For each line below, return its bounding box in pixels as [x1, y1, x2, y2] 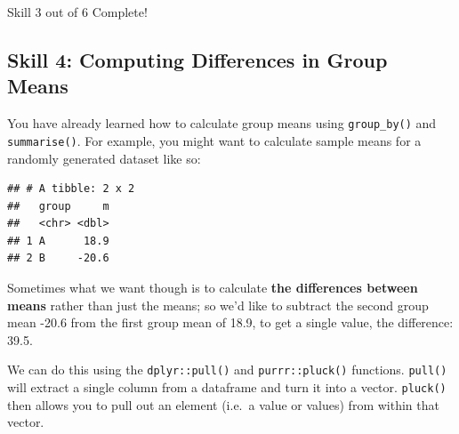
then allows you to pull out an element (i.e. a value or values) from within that [7, 395, 439, 414]
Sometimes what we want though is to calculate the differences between [7, 278, 418, 297]
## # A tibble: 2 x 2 [7, 182, 135, 196]
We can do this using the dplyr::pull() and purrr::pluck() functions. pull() [7, 360, 447, 379]
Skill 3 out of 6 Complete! [7, 3, 148, 20]
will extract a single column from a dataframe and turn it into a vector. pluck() [7, 378, 447, 397]
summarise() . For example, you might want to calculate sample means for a [7, 131, 422, 149]
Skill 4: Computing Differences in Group [7, 45, 388, 73]
